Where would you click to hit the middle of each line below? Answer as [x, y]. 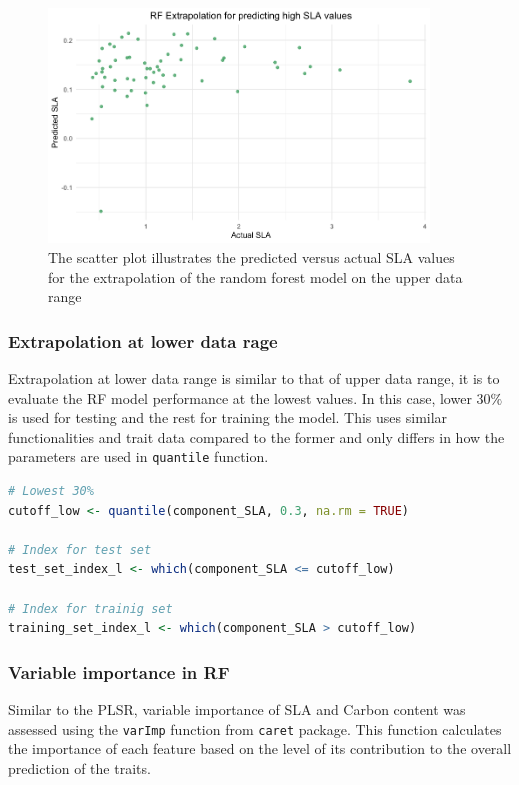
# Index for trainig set [90, 608]
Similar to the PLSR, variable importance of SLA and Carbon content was [237, 709]
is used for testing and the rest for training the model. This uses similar [228, 417]
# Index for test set [80, 549]
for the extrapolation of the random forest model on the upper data [255, 276]
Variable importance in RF [119, 671]
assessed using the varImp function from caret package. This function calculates [255, 728]
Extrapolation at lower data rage [143, 340]
